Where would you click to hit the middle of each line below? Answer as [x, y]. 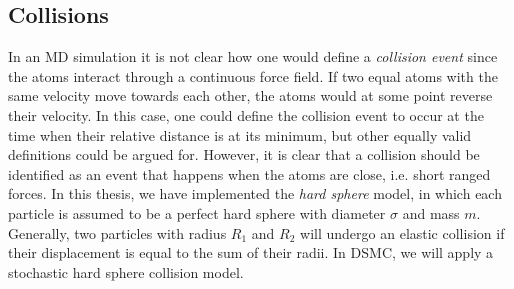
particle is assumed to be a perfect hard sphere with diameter [197, 212]
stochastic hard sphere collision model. [126, 271]
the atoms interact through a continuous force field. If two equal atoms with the [253, 75]
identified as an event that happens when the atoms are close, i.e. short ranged [249, 173]
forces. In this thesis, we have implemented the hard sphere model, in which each [255, 193]
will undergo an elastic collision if [402, 232]
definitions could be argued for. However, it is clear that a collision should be [244, 154]
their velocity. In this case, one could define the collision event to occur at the [246, 114]
